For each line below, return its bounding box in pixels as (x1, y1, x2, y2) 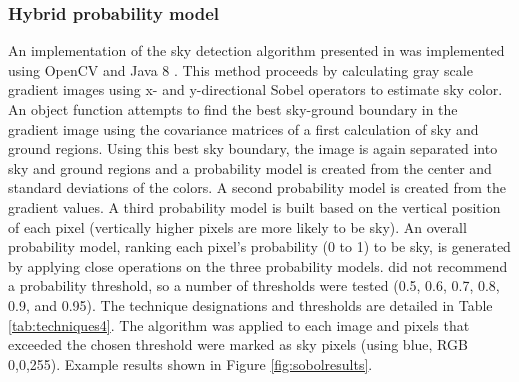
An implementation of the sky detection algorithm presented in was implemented (8, 40, 505, 61)
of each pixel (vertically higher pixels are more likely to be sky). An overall (8, 216, 467, 237)
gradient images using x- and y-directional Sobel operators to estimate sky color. (8, 79, 503, 100)
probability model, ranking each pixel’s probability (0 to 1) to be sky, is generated (8, 236, 511, 257)
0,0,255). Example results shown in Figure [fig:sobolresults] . (8, 353, 373, 374)
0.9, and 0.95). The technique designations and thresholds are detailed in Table (8, 294, 493, 315)
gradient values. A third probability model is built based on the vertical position (8, 196, 501, 217)
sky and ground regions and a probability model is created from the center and (8, 157, 492, 178)
